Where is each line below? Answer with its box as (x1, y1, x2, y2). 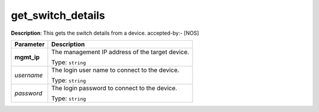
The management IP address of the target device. (51, 48, 190, 56)
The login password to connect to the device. (51, 84, 177, 92)
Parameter (14, 40, 45, 48)
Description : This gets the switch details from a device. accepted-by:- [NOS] (11, 29, 199, 37)
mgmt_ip (14, 53, 40, 61)
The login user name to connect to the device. (51, 65, 180, 74)
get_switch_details (11, 9, 106, 22)
